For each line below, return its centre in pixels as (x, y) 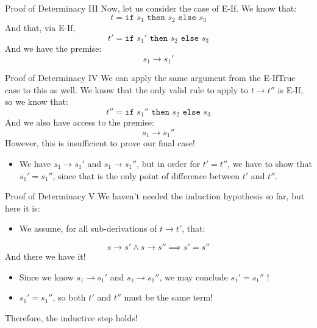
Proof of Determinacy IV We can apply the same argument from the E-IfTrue (150, 78)
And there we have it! (45, 256)
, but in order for (169, 164)
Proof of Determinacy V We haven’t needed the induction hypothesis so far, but (155, 196)
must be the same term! (169, 297)
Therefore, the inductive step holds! (71, 317)
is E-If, (290, 89)
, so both (69, 297)
